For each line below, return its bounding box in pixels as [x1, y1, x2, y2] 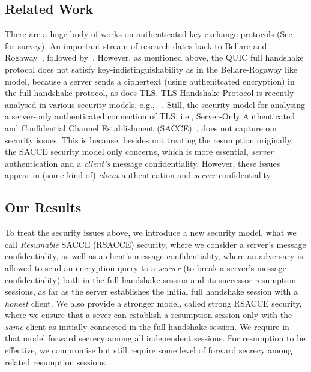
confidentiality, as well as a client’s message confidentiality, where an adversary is [5, 250, 303, 262]
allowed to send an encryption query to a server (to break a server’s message [5, 261, 287, 274]
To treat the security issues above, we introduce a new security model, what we [5, 226, 297, 239]
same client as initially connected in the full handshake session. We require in [5, 320, 289, 332]
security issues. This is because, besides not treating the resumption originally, [5, 133, 294, 146]
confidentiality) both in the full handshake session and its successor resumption [5, 273, 296, 286]
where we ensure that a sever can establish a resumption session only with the [5, 308, 292, 321]
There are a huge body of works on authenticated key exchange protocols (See [5, 28, 292, 40]
